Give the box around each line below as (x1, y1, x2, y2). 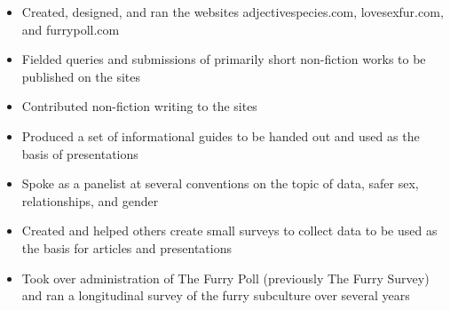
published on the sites (21, 67, 141, 85)
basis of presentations (21, 144, 138, 163)
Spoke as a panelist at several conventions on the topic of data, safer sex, (21, 174, 419, 193)
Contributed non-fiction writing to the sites (21, 97, 257, 115)
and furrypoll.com (21, 20, 120, 38)
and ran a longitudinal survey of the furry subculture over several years (21, 286, 410, 305)
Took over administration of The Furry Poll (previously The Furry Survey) (21, 268, 430, 287)
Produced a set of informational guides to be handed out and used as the (21, 126, 420, 145)
